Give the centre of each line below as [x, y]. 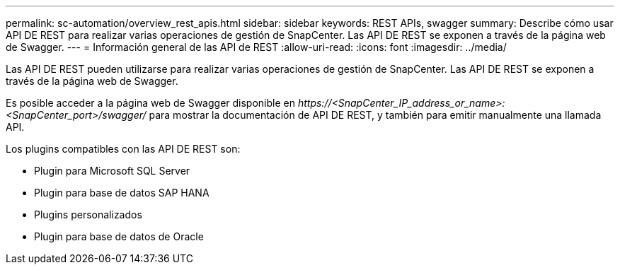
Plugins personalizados [88, 215]
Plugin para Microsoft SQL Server [112, 171]
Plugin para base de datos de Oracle [119, 236]
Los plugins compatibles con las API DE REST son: [123, 149]
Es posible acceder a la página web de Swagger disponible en [150, 103]
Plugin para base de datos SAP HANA [122, 193]
